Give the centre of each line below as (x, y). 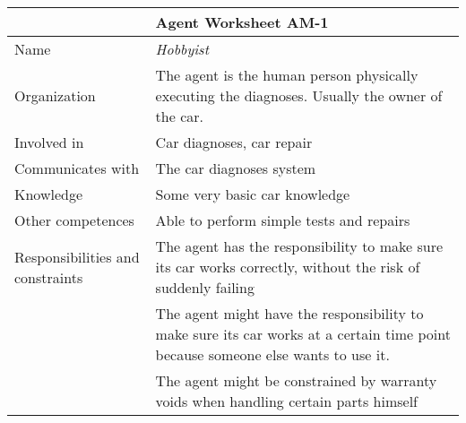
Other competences (74, 220)
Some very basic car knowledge (253, 194)
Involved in (49, 142)
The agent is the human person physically (287, 75)
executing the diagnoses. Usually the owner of (299, 95)
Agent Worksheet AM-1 (242, 22)
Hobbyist (182, 49)
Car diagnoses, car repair (234, 142)
